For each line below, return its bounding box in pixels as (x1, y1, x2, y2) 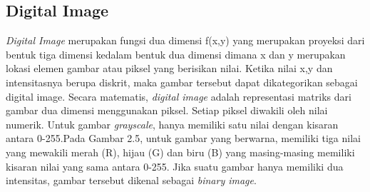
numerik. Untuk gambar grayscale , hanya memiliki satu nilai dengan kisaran (6, 116, 339, 131)
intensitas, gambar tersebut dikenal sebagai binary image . (6, 173, 257, 188)
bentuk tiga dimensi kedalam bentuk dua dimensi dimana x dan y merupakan (6, 46, 346, 61)
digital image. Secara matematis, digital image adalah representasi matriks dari (6, 89, 351, 103)
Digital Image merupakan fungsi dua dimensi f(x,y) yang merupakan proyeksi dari (6, 33, 365, 48)
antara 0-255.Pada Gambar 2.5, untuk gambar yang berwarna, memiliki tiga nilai (6, 131, 361, 146)
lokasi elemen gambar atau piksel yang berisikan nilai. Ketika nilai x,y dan (6, 61, 333, 76)
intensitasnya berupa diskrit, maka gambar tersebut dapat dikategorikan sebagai (6, 74, 358, 89)
